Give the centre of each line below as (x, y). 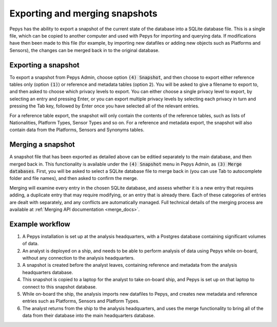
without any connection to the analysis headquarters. (78, 258)
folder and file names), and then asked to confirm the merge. (74, 178)
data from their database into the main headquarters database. (88, 316)
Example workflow (40, 224)
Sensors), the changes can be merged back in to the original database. (85, 50)
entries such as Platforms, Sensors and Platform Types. (81, 301)
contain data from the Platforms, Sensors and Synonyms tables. (77, 130)
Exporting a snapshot (44, 65)
